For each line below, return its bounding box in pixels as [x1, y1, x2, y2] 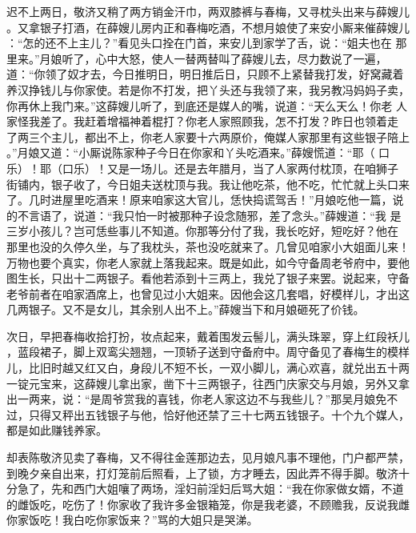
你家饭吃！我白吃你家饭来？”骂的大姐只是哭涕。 [6, 511, 258, 528]
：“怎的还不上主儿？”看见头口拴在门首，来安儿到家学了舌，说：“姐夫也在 [6, 34, 392, 51]
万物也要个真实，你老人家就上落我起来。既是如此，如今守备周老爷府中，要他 [6, 254, 410, 271]
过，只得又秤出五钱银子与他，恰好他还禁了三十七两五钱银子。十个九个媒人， [6, 406, 410, 423]
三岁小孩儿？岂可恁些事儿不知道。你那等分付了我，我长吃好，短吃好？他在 [6, 222, 398, 239]
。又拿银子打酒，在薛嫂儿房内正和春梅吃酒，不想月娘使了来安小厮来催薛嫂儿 [6, 18, 410, 35]
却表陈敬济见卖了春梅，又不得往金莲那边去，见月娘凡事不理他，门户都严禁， [6, 449, 410, 466]
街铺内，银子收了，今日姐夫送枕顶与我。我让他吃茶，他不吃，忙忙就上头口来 [6, 175, 410, 192]
